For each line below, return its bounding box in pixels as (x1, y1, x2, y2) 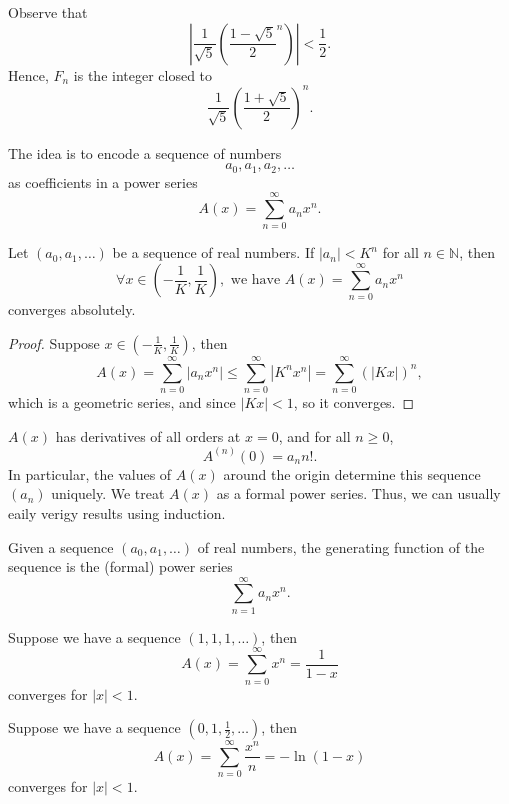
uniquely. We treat (51, 483, 165, 504)
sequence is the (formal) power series (8, 556, 233, 577)
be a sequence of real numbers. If (112, 242, 315, 263)
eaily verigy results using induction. (8, 502, 226, 523)
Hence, (8, 64, 49, 85)
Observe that (8, 2, 88, 22)
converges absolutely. (8, 299, 136, 320)
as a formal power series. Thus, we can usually (216, 483, 501, 504)
